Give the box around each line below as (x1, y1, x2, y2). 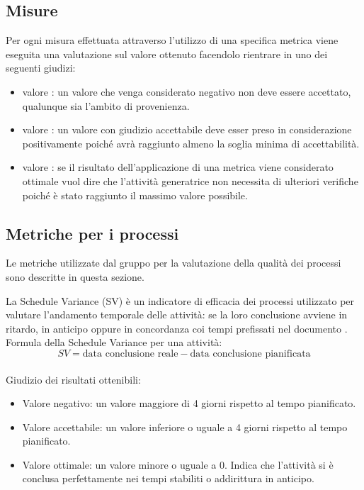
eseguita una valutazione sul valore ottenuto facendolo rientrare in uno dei (6, 46, 328, 61)
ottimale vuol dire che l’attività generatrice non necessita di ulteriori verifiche (22, 173, 358, 188)
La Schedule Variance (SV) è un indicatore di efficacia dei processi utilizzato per (6, 293, 355, 308)
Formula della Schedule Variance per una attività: (6, 335, 222, 350)
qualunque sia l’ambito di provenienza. (22, 98, 190, 113)
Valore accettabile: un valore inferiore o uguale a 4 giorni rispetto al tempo (22, 419, 348, 434)
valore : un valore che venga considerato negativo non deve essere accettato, (22, 84, 351, 99)
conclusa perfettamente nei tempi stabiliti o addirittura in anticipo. (22, 471, 314, 486)
